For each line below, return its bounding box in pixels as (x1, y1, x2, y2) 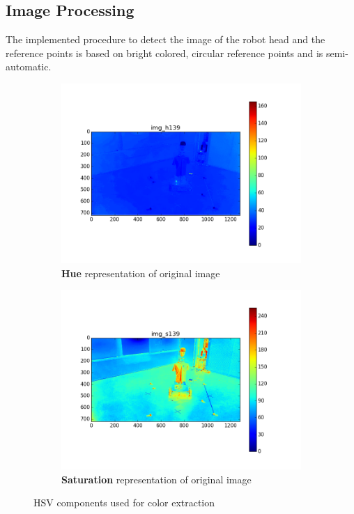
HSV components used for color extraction (33, 495, 215, 510)
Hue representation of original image (61, 265, 220, 280)
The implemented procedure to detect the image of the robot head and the (6, 32, 325, 47)
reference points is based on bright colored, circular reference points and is (6, 45, 323, 60)
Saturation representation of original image (61, 472, 252, 486)
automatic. (6, 59, 52, 74)
